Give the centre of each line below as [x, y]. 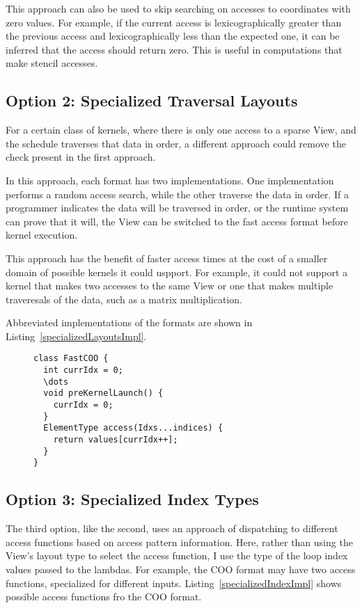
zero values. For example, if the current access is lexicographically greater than [174, 22]
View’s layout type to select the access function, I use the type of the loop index [177, 555]
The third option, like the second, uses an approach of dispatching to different [172, 528]
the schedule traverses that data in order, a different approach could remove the [176, 143]
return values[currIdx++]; [116, 440]
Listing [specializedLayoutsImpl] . [76, 336]
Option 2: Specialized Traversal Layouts [152, 101]
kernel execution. [42, 235]
